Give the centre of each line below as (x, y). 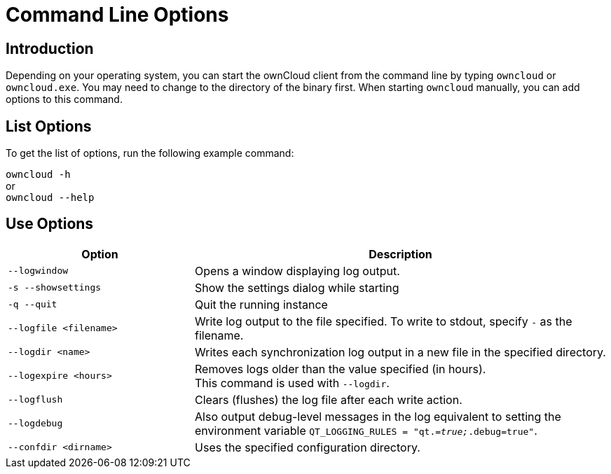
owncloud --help (50, 198)
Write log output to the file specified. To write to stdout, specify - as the (384, 321)
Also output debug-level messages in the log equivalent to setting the (378, 416)
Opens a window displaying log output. (297, 271)
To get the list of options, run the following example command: (150, 153)
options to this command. (64, 99)
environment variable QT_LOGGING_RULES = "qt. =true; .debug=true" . (366, 430)
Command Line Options (117, 15)
